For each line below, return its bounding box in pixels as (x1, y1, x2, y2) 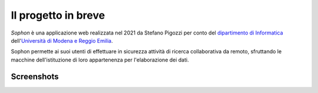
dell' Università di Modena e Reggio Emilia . (11, 37, 113, 44)
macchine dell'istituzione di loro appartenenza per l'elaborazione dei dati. (11, 56, 189, 63)
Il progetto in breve (11, 9, 105, 22)
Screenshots (11, 71, 59, 81)
